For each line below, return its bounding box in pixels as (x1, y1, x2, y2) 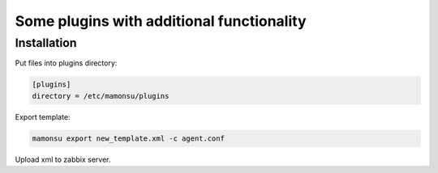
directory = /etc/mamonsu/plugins (32, 91, 170, 100)
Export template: (15, 112, 71, 121)
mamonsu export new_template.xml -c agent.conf (32, 133, 225, 143)
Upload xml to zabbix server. (15, 154, 111, 164)
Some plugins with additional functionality (15, 12, 307, 30)
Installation (15, 36, 77, 50)
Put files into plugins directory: (15, 58, 118, 68)
